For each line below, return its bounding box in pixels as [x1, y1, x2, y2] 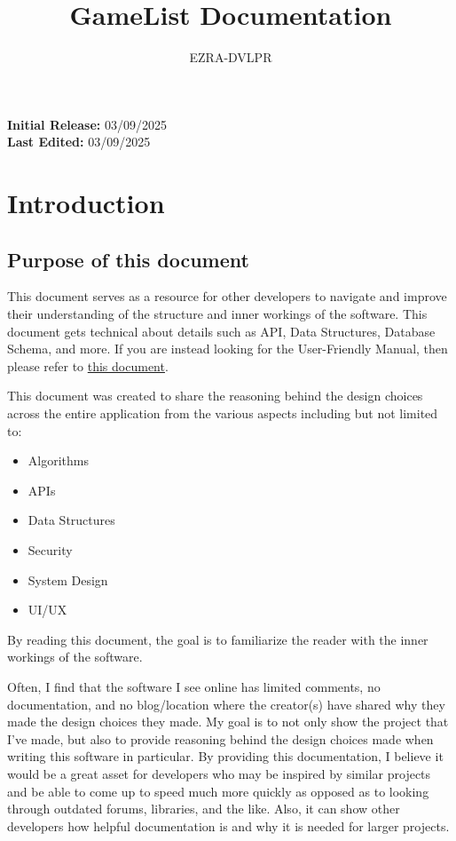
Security [28, 541, 73, 559]
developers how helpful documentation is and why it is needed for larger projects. [7, 816, 450, 835]
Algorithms [28, 451, 89, 470]
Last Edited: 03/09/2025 [7, 132, 151, 151]
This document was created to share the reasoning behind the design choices [7, 386, 423, 405]
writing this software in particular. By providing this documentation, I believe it [7, 747, 444, 766]
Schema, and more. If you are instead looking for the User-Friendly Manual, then [7, 339, 448, 358]
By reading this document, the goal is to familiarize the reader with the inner [7, 630, 428, 648]
